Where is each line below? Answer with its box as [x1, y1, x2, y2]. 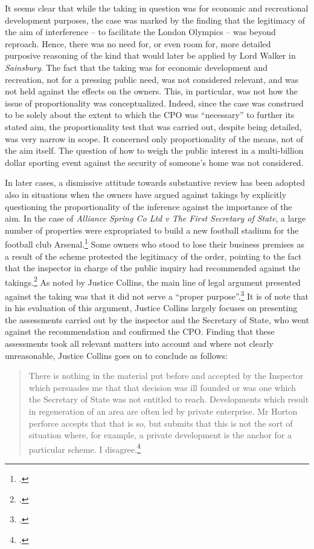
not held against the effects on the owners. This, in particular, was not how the [5, 85, 298, 97]
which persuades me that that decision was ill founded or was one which [28, 381, 296, 393]
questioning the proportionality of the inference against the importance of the [5, 200, 292, 212]
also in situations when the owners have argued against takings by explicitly [5, 188, 287, 200]
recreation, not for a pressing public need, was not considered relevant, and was [5, 73, 299, 85]
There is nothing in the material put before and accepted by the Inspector [28, 369, 304, 382]
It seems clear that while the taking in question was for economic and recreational [5, 2, 309, 14]
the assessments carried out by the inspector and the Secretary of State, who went [5, 313, 309, 326]
